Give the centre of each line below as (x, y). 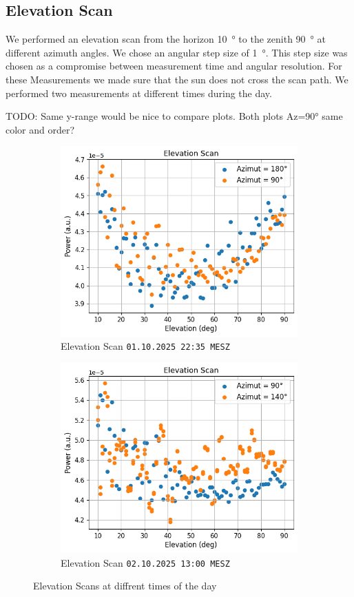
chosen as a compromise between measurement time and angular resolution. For (174, 66)
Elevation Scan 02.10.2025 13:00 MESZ (145, 562)
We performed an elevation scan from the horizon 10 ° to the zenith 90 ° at (166, 39)
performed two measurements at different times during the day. (139, 93)
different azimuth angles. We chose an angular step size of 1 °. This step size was (177, 52)
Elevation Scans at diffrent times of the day (125, 586)
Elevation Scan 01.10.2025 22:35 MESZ (145, 346)
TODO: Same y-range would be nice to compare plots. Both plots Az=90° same (174, 116)
